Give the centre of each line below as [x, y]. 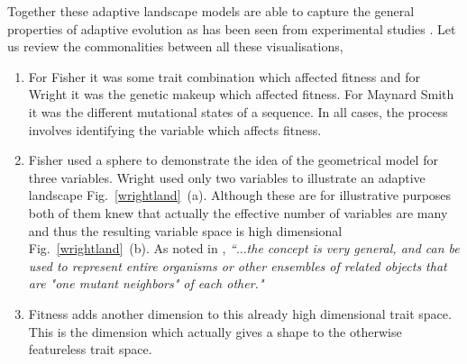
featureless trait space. [90, 349]
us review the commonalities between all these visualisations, [175, 46]
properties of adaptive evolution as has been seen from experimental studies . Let [232, 28]
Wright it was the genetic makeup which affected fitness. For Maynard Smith [241, 94]
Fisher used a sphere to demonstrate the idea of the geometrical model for [233, 160]
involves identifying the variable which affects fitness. [175, 129]
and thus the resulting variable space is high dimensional [185, 230]
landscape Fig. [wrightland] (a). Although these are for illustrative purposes [240, 195]
